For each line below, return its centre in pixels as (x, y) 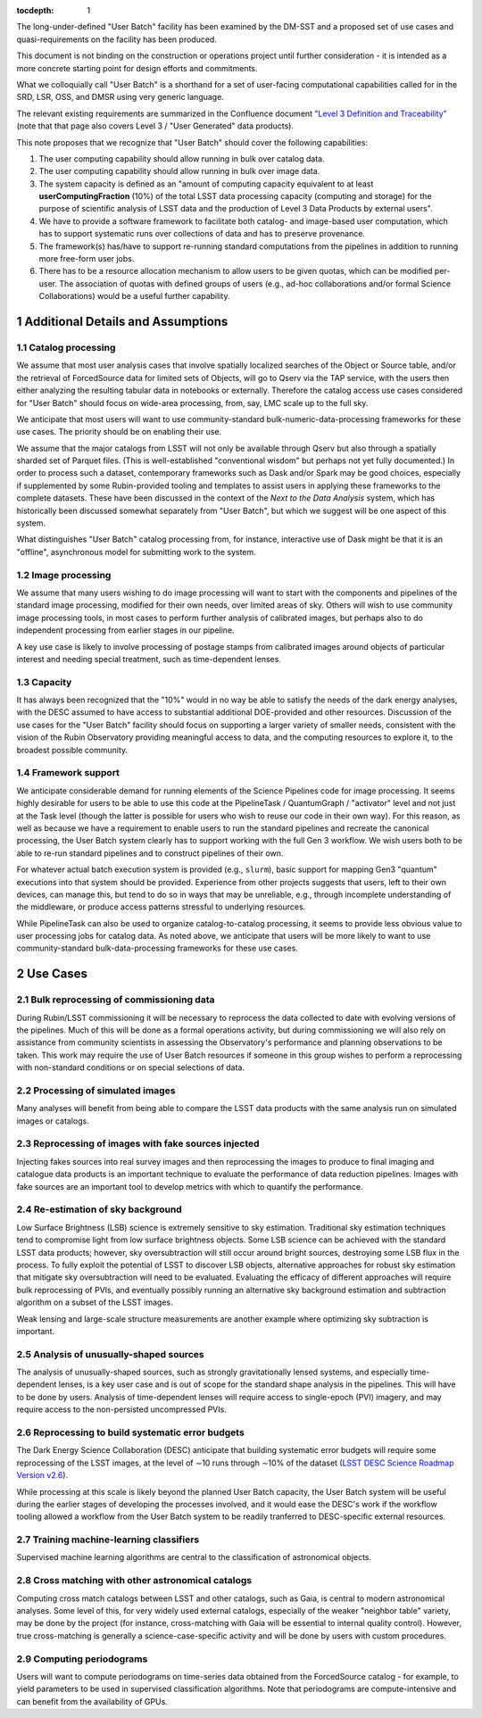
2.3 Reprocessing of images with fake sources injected (138, 1144)
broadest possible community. (72, 750)
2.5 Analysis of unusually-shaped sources (110, 1354)
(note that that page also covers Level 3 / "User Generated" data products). (155, 126)
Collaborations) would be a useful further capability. (134, 296)
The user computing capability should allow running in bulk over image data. (179, 171)
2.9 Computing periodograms (82, 1658)
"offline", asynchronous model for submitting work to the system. (136, 552)
